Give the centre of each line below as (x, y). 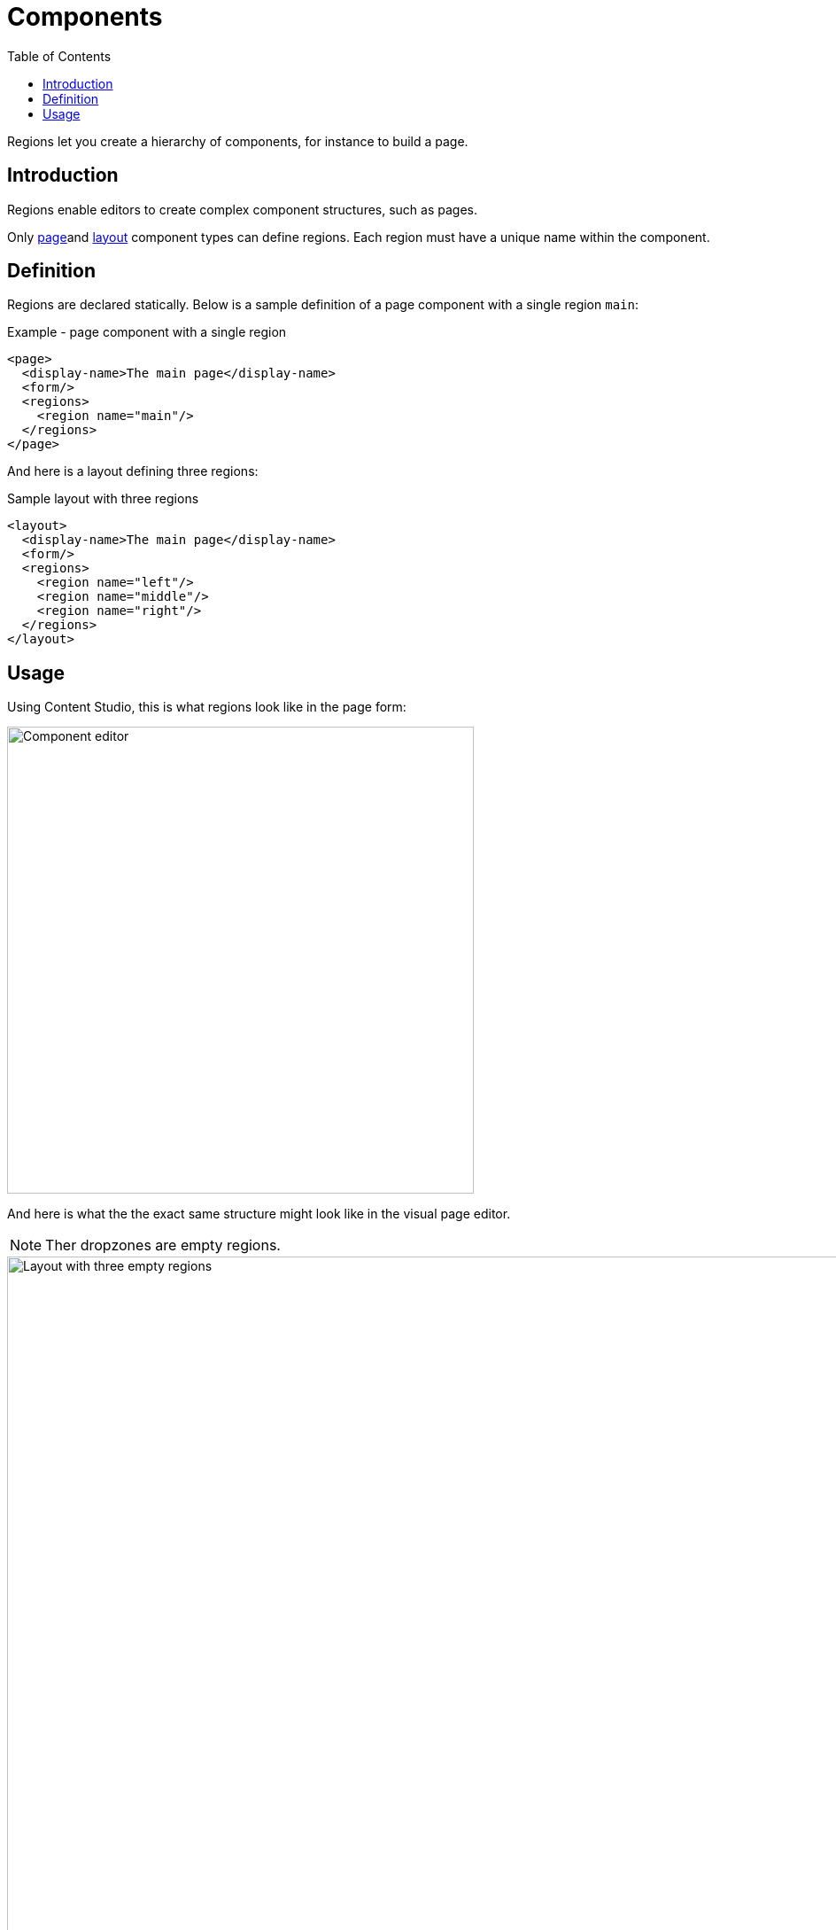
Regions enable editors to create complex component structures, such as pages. (243, 209)
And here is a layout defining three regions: (133, 471)
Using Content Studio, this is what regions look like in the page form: (207, 707)
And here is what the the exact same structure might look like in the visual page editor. (259, 1214)
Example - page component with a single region (147, 332)
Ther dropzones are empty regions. (163, 1245)
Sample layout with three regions (103, 499)
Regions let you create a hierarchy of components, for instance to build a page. (238, 141)
